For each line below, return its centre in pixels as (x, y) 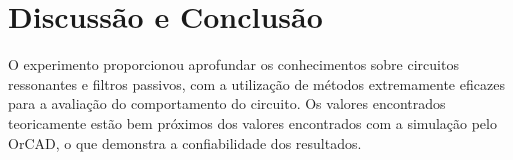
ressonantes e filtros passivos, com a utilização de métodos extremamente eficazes (256, 83)
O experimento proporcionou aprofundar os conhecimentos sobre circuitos (233, 64)
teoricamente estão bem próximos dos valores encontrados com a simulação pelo (252, 122)
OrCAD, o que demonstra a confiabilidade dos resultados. (185, 142)
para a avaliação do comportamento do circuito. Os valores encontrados (227, 103)
